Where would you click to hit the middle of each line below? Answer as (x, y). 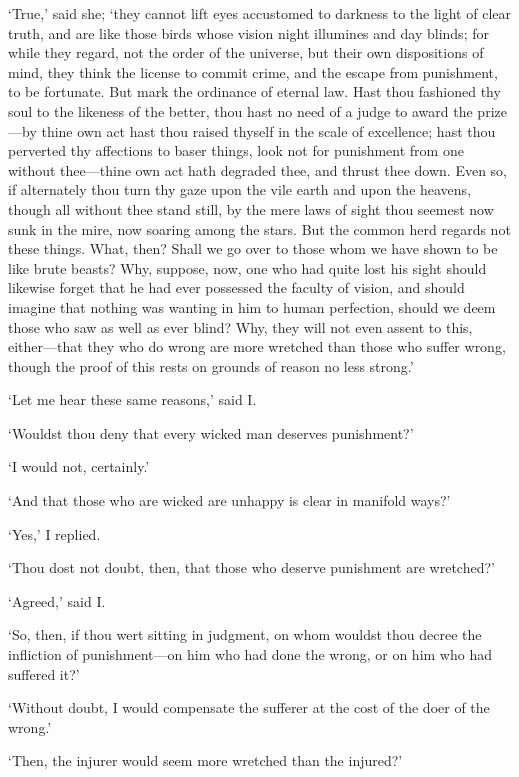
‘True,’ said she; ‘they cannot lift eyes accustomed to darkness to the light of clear (259, 13)
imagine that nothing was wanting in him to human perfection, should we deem (252, 306)
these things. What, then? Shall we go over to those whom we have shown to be (253, 248)
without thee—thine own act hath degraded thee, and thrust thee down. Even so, (257, 169)
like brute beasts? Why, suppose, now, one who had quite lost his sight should (247, 267)
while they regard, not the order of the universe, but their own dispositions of (246, 52)
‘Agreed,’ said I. (57, 600)
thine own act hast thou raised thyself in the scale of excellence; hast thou (268, 130)
